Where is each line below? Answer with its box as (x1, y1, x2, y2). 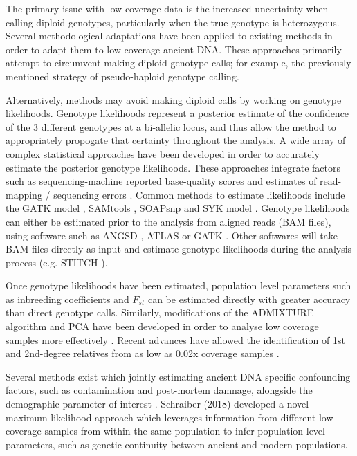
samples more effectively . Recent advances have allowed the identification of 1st (6, 332, 345, 347)
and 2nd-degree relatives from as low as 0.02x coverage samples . (6, 346, 280, 361)
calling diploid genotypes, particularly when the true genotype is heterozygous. (6, 15, 340, 29)
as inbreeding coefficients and (6, 291, 129, 306)
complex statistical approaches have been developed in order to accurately (6, 146, 320, 161)
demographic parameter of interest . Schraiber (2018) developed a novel (6, 396, 309, 411)
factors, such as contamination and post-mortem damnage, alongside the (6, 383, 313, 397)
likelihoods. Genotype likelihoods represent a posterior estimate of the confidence (6, 106, 349, 120)
